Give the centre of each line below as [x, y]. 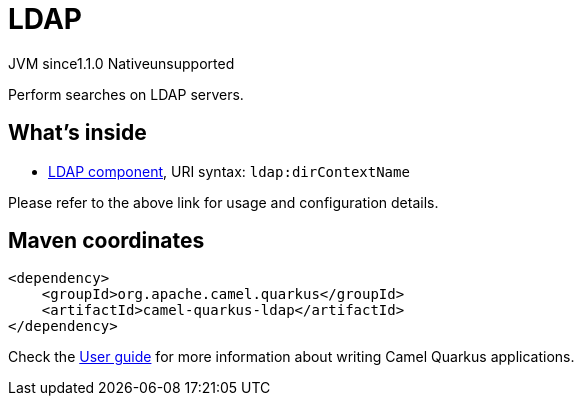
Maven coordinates [106, 241]
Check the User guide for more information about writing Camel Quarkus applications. [291, 357]
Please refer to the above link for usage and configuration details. [223, 202]
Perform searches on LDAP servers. [126, 94]
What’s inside [77, 133]
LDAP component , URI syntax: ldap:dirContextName [229, 171]
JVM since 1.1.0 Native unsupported [121, 63]
